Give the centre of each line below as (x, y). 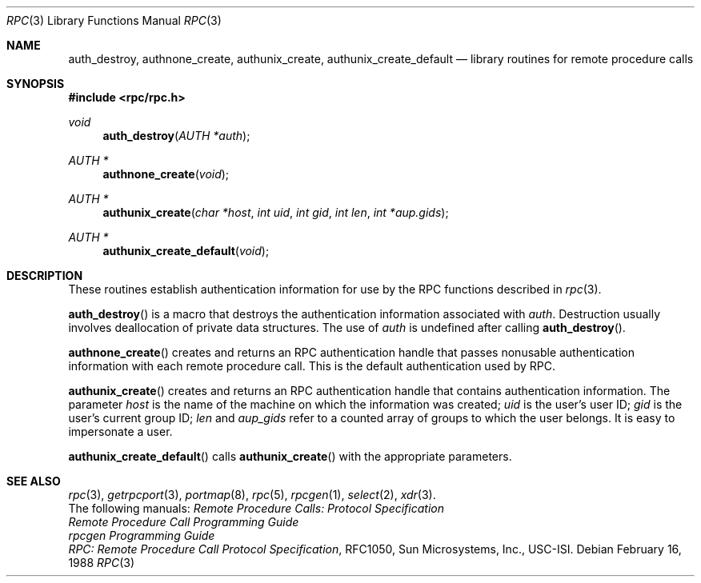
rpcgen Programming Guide (142, 535)
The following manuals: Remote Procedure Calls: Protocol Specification (256, 508)
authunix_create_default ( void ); (186, 251)
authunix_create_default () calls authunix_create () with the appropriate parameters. (290, 456)
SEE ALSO (34, 481)
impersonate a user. (120, 431)
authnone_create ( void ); (166, 174)
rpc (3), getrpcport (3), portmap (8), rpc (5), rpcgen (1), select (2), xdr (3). (252, 495)
